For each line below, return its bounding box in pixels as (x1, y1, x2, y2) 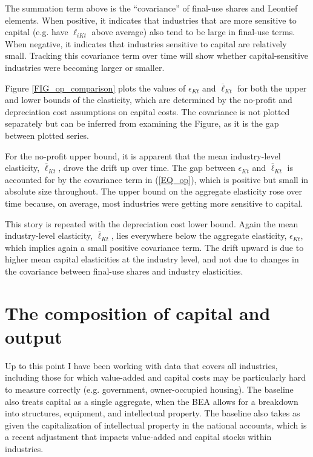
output (5, 324, 62, 349)
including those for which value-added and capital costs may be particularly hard (5, 371, 306, 384)
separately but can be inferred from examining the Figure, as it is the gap (5, 117, 279, 130)
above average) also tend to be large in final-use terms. (91, 25, 295, 38)
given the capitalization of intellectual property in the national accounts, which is (5, 418, 307, 431)
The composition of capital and (5, 300, 271, 325)
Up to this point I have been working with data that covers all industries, (5, 359, 278, 372)
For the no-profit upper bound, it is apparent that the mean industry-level (5, 149, 281, 162)
